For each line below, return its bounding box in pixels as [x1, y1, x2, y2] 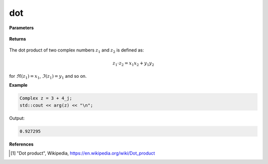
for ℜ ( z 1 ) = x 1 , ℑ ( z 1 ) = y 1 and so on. [9, 73, 87, 80]
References [9, 141, 34, 147]
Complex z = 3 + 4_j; [19, 96, 72, 101]
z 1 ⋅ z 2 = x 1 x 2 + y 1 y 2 [112, 60, 154, 67]
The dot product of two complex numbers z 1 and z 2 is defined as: [9, 47, 144, 55]
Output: [9, 115, 25, 121]
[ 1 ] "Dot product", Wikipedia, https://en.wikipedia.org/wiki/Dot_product [10, 150, 155, 156]
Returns [9, 36, 26, 42]
